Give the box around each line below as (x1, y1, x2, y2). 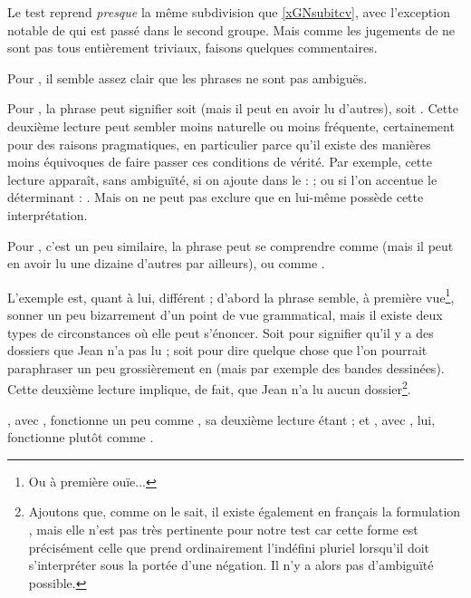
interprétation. (7, 205, 88, 224)
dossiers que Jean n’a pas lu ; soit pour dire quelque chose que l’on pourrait (7, 341, 428, 360)
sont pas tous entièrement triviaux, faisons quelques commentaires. (7, 38, 378, 57)
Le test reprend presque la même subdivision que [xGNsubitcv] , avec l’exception (7, 3, 450, 21)
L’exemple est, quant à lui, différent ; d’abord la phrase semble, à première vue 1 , (7, 285, 455, 306)
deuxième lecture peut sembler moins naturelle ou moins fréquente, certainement (7, 116, 455, 135)
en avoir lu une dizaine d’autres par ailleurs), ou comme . (7, 254, 325, 273)
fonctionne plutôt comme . (7, 428, 154, 447)
